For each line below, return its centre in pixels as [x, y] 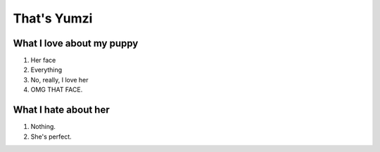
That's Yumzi [53, 18]
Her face [43, 61]
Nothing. [43, 127]
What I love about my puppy [76, 43]
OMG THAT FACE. [57, 90]
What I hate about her [62, 110]
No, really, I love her [59, 80]
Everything [46, 70]
